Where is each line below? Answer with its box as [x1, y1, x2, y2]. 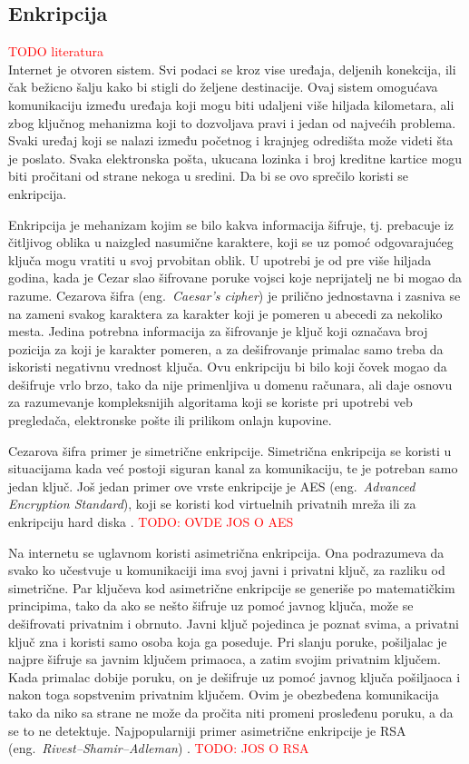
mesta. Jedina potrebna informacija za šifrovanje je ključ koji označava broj [8, 322, 428, 341]
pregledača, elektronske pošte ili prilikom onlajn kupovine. [8, 411, 332, 430]
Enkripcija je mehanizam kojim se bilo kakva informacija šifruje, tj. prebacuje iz [8, 214, 454, 233]
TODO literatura [8, 42, 103, 61]
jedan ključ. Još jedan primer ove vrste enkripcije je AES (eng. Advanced [8, 476, 415, 495]
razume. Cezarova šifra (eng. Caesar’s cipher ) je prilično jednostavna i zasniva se [8, 285, 461, 304]
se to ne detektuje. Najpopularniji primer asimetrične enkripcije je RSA [8, 720, 406, 739]
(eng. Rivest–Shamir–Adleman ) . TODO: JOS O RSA [8, 739, 309, 758]
